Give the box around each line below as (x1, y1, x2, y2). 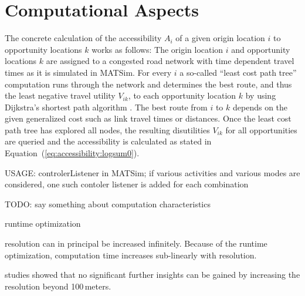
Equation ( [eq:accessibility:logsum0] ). (5, 147, 140, 159)
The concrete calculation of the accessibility (5, 32, 162, 44)
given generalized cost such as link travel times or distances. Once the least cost (5, 112, 292, 125)
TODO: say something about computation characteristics (5, 197, 211, 210)
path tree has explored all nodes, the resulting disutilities (5, 123, 210, 136)
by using (245, 89, 276, 102)
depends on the (232, 100, 288, 113)
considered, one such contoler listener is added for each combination (5, 178, 249, 190)
